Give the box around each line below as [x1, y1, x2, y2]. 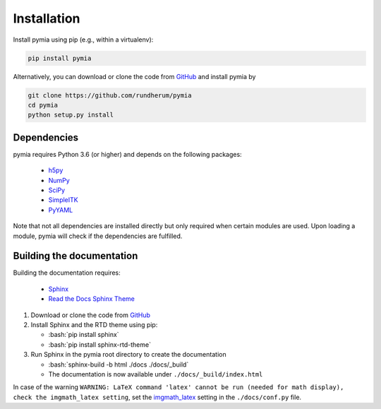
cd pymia [28, 101, 59, 109]
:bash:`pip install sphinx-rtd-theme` [48, 340, 152, 349]
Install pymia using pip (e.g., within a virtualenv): [13, 35, 154, 44]
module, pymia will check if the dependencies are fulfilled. [13, 232, 183, 240]
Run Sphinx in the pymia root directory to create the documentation [30, 350, 226, 359]
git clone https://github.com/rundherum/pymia [28, 91, 192, 99]
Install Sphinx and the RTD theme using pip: [30, 320, 158, 328]
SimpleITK [48, 196, 78, 204]
